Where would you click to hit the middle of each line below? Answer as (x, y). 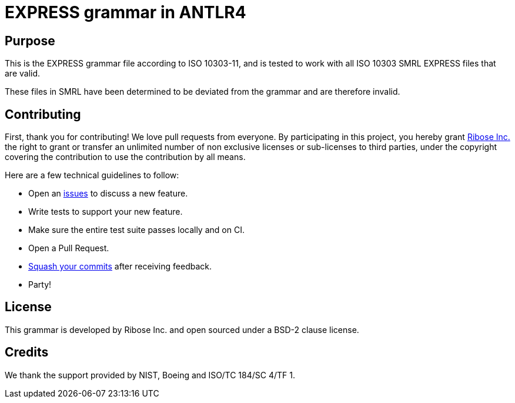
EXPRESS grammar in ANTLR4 (126, 12)
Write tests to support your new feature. (106, 212)
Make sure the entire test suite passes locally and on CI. (136, 230)
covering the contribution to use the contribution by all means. (125, 157)
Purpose (30, 41)
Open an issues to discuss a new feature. (108, 194)
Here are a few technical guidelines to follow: (92, 175)
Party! (40, 285)
